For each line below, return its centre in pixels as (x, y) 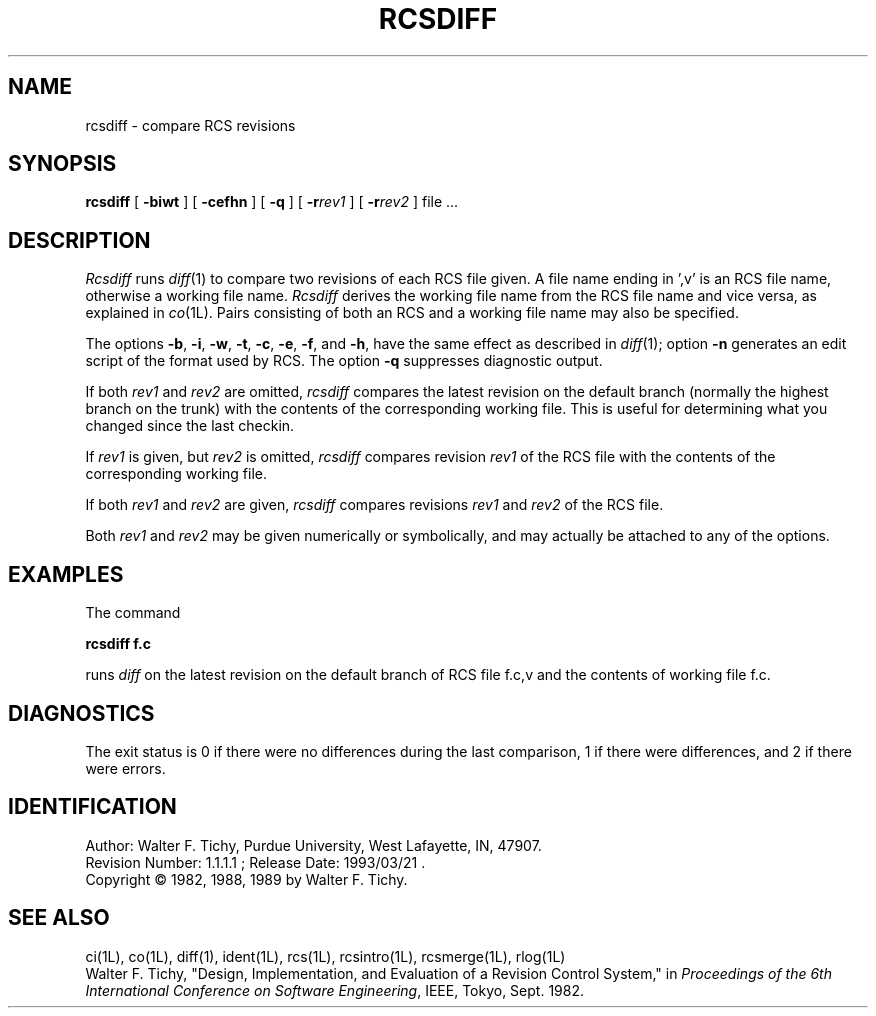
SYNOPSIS (62, 164)
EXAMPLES (66, 574)
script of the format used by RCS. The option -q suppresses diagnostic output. (344, 361)
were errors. (125, 768)
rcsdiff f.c (118, 644)
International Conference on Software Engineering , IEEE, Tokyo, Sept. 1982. (334, 990)
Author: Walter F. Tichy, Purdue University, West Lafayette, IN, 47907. (313, 845)
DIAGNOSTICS (81, 713)
